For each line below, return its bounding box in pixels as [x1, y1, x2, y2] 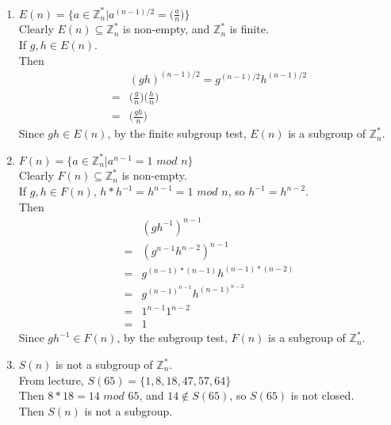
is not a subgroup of [55, 356, 153, 373]
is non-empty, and [123, 21, 210, 37]
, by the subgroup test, [117, 329, 228, 346]
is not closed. [290, 387, 355, 404]
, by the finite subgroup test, [107, 125, 247, 142]
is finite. [229, 21, 269, 37]
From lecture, [18, 371, 84, 388]
